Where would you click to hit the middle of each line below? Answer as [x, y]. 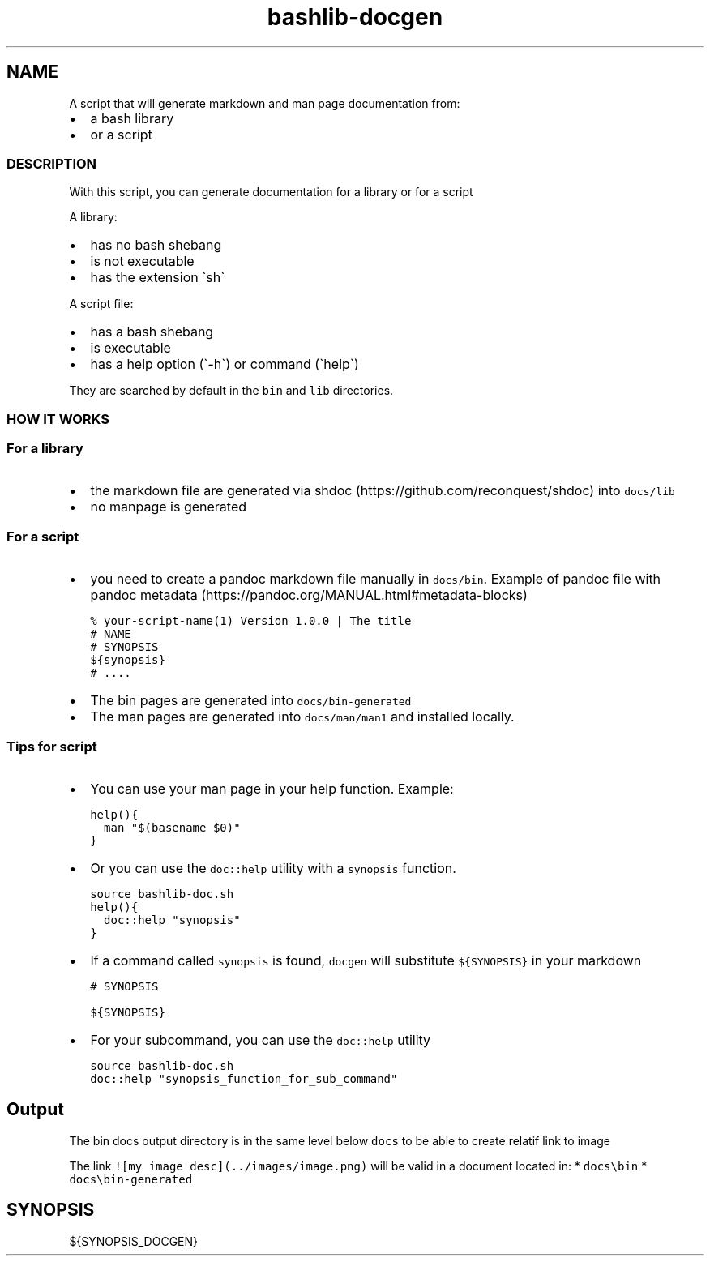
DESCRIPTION [52, 163]
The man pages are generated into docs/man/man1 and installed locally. [302, 717]
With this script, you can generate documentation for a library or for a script [271, 192]
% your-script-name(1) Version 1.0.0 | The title [251, 621]
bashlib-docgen [355, 17]
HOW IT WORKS [58, 419]
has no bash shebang [156, 245]
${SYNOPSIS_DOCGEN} [134, 1241]
